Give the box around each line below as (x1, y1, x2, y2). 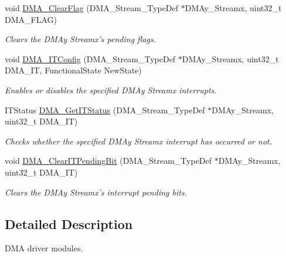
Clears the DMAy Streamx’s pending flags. (5, 33, 156, 45)
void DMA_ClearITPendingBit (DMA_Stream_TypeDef (5, 154, 212, 167)
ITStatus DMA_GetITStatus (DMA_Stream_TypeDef (5, 103, 205, 116)
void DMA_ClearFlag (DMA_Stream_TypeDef (5, 2, 179, 14)
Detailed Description (5, 214, 133, 233)
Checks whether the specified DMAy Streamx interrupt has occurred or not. (5, 134, 273, 147)
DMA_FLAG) (5, 13, 57, 25)
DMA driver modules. (5, 242, 83, 254)
